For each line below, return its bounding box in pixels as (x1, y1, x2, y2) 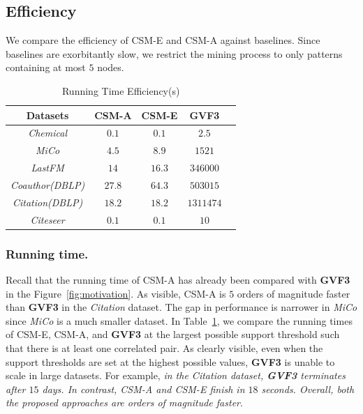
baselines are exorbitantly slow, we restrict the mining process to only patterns (6, 46, 343, 61)
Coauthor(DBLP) (10, 177, 85, 192)
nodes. (97, 60, 124, 75)
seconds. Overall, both (261, 381, 355, 396)
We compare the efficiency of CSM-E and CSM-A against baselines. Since (6, 33, 320, 47)
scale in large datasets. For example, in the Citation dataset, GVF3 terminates (6, 368, 346, 383)
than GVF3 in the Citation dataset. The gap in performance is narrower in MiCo (6, 300, 357, 314)
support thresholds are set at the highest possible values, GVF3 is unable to (6, 354, 335, 369)
